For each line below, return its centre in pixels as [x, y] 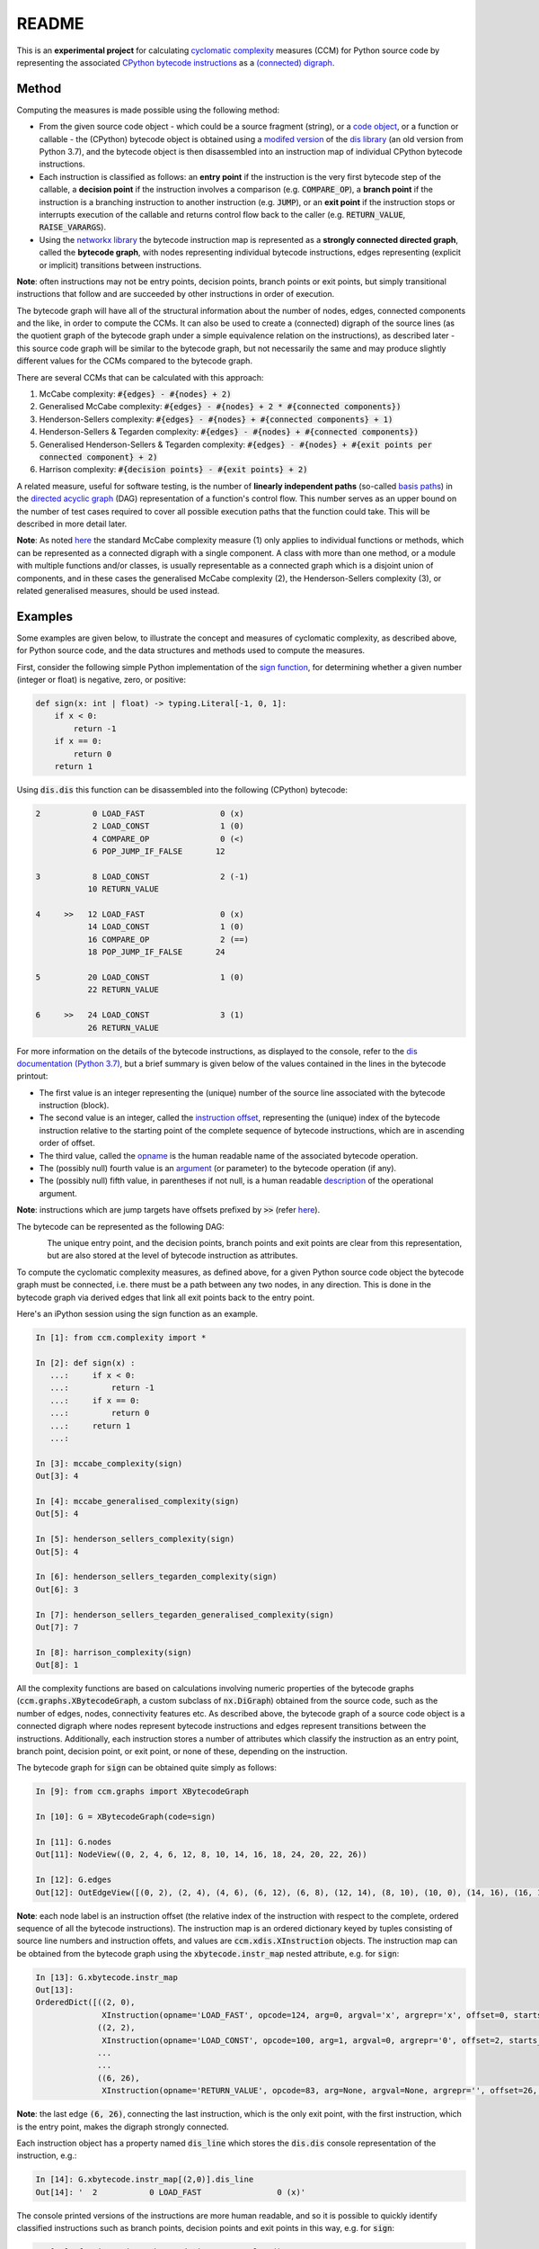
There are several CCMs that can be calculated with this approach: [140, 377]
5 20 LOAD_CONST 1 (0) [140, 977]
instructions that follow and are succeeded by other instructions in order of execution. [176, 294]
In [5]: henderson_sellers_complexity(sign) [135, 1539]
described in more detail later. [72, 524]
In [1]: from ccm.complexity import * [121, 1337]
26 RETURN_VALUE [123, 1027]
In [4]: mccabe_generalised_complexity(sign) [137, 1501]
